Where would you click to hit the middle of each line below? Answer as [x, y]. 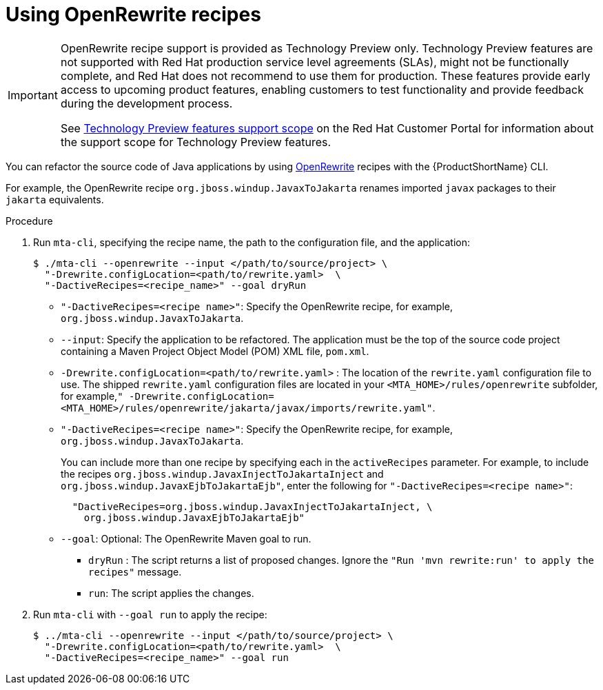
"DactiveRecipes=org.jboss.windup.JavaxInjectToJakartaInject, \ [252, 506]
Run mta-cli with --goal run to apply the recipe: [150, 614]
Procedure [29, 221]
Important [33, 95]
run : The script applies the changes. [171, 593]
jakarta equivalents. [55, 199]
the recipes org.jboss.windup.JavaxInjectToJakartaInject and [222, 474]
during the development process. [146, 103]
